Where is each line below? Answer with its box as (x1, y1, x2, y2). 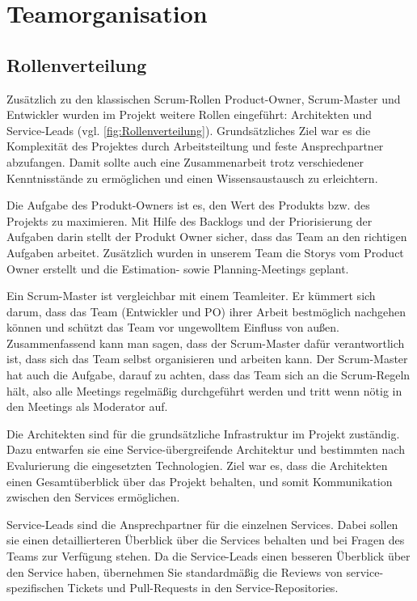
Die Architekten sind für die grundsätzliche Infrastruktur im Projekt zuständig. (6, 425, 400, 442)
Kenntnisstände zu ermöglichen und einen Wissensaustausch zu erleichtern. (6, 169, 378, 186)
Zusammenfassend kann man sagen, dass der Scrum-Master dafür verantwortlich (6, 334, 405, 351)
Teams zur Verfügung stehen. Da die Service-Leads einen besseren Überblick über (6, 548, 411, 565)
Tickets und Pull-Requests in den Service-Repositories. (67, 579, 339, 596)
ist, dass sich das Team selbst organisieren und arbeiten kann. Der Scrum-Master (6, 350, 408, 367)
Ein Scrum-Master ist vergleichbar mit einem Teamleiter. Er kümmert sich (6, 287, 376, 304)
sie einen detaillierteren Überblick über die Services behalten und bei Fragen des (6, 531, 405, 548)
